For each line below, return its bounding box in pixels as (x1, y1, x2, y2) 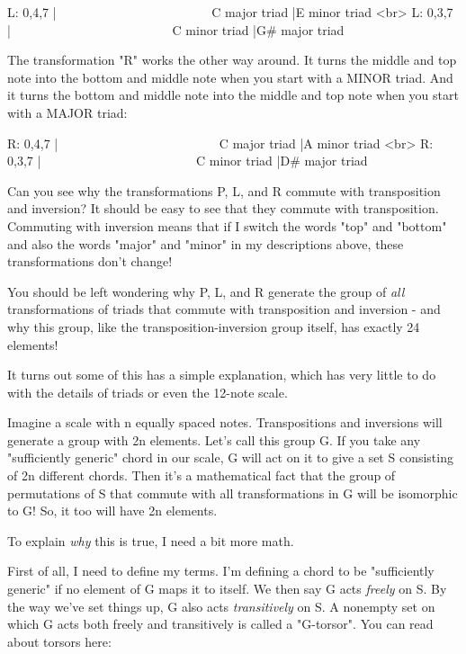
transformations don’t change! (7, 252, 173, 271)
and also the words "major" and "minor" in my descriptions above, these (7, 234, 404, 253)
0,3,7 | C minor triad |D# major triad (7, 151, 368, 170)
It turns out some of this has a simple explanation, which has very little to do (7, 365, 436, 384)
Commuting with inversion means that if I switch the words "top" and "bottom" (7, 216, 447, 235)
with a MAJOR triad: (7, 103, 128, 121)
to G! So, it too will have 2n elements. (7, 501, 218, 520)
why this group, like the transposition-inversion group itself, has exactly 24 (7, 317, 420, 336)
